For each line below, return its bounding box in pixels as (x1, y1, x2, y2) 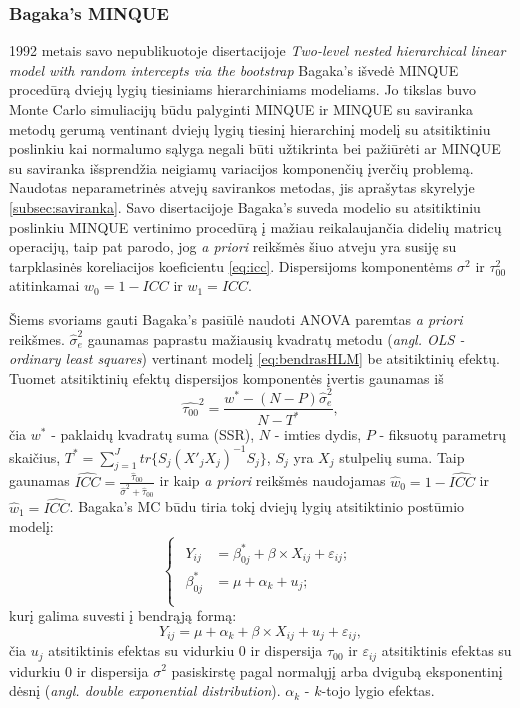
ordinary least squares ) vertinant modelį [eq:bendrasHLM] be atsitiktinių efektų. (9, 348, 500, 369)
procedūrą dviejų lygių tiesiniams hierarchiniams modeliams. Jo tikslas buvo (9, 79, 477, 100)
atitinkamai (9, 275, 80, 296)
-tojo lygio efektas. (321, 680, 435, 701)
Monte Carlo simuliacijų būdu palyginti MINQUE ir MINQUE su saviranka (9, 99, 473, 119)
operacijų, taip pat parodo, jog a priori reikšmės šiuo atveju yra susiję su (9, 236, 457, 257)
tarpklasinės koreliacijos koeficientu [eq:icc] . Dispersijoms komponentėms (9, 255, 453, 276)
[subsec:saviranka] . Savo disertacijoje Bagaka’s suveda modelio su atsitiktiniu (9, 196, 481, 217)
